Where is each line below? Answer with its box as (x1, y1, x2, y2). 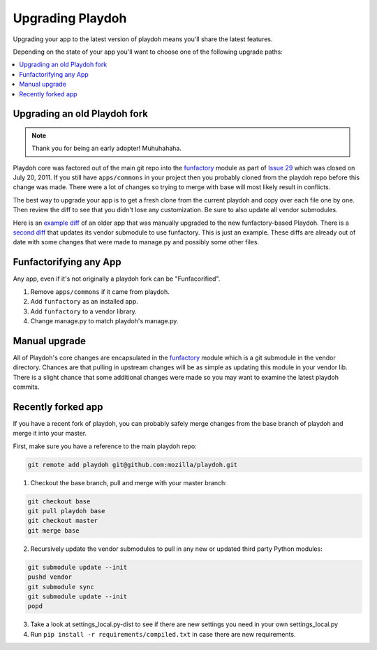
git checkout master (27, 517, 98, 525)
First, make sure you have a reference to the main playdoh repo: (13, 442, 197, 450)
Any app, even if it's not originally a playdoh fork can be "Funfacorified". (13, 274, 221, 283)
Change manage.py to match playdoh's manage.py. (30, 316, 179, 325)
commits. (13, 383, 40, 391)
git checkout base (27, 497, 91, 505)
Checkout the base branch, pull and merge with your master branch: (30, 478, 227, 487)
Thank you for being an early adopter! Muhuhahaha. (31, 144, 182, 153)
